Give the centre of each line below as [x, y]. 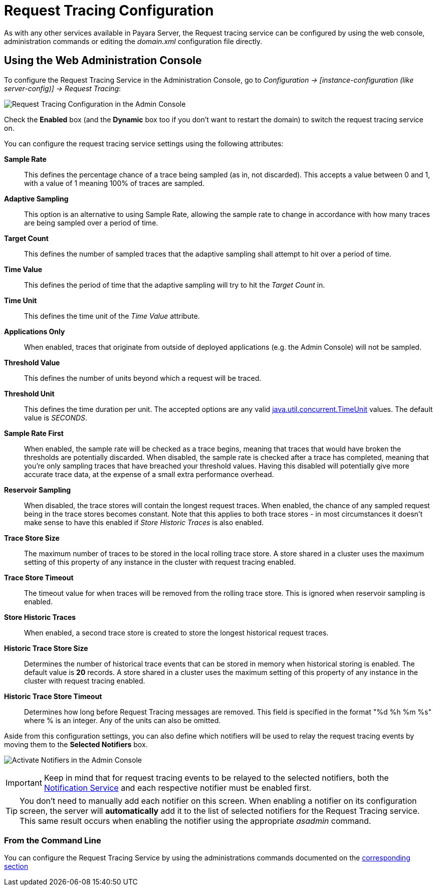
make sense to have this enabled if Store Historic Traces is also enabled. [144, 522]
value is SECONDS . [56, 417]
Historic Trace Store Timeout [53, 696]
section [16, 866]
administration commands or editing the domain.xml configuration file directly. [133, 41]
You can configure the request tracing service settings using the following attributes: [144, 143]
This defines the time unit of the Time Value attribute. [112, 316]
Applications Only [35, 331]
